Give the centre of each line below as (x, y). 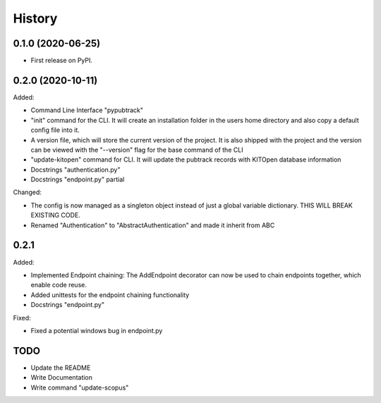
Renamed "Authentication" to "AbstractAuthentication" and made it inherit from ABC (153, 225)
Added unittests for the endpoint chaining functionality (110, 295)
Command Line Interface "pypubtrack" (87, 110)
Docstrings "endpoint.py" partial (78, 179)
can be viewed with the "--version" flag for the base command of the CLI (137, 150)
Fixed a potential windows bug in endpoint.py (97, 330)
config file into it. (55, 130)
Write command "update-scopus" (80, 387)
